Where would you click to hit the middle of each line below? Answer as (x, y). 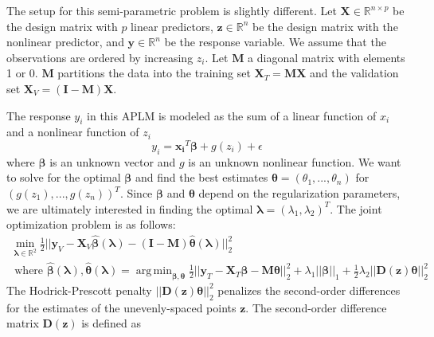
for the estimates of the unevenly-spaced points (121, 307)
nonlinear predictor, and (65, 42)
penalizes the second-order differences (309, 290)
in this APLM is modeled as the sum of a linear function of (232, 115)
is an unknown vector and (113, 161)
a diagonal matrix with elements (326, 57)
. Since (136, 193)
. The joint (356, 208)
